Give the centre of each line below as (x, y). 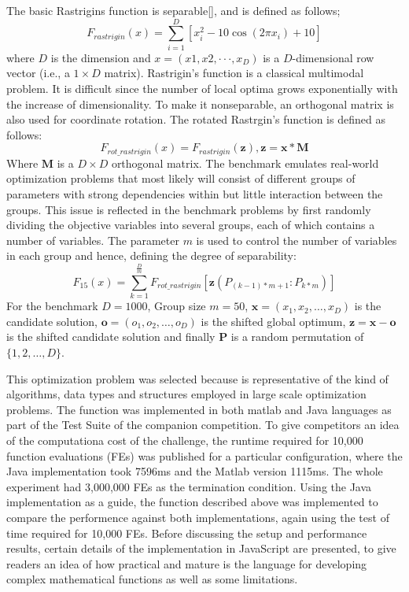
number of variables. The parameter (93, 240)
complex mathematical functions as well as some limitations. (152, 579)
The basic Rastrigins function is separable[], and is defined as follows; (173, 10)
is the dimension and (101, 57)
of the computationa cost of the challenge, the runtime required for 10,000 (185, 440)
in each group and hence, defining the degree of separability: (151, 255)
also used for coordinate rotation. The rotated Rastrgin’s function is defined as (196, 119)
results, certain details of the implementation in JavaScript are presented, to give (201, 548)
